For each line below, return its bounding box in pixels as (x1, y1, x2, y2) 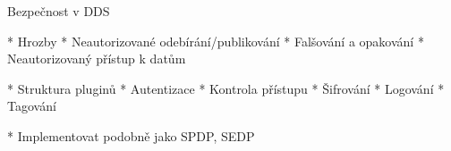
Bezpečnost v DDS (7, 2, 110, 20)
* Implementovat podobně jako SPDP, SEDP (7, 126, 255, 145)
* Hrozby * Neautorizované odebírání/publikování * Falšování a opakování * (7, 31, 424, 50)
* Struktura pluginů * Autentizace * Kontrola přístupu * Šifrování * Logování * (7, 79, 445, 97)
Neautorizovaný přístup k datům (7, 49, 186, 68)
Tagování (7, 96, 56, 115)
